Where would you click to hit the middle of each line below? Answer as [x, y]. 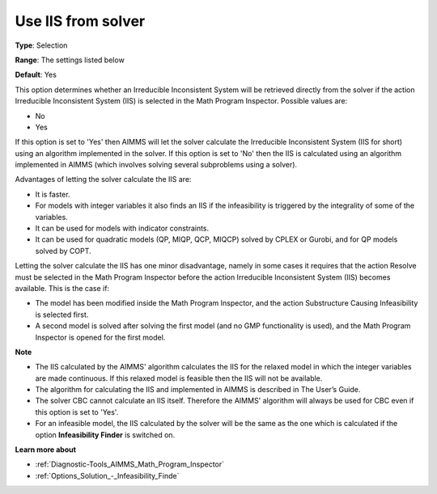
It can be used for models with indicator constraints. [122, 228]
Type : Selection [41, 45]
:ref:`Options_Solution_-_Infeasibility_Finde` [107, 475]
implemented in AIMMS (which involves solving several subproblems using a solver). [156, 165]
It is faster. [53, 194]
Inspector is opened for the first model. [100, 337]
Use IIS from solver [80, 21]
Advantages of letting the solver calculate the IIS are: [103, 179]
